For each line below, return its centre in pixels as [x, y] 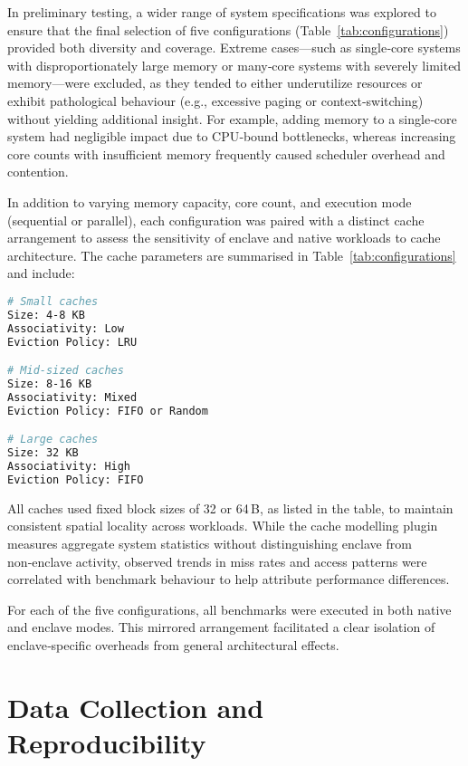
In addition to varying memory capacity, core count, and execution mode [210, 201]
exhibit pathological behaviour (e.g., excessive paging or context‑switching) [215, 100]
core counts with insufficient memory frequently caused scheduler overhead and [226, 153]
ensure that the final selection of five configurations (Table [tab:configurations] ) [228, 29]
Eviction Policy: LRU [72, 342]
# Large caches [53, 440]
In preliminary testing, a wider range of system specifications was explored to [222, 12]
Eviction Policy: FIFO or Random [108, 411]
